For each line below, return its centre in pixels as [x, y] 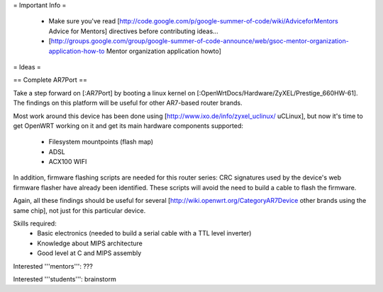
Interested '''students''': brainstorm [65, 279]
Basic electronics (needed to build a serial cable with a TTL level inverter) [144, 233]
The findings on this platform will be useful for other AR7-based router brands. [128, 103]
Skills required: [35, 223]
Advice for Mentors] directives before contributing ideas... [134, 31]
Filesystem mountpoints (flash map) [101, 142]
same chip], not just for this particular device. [79, 210]
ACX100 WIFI [68, 162]
